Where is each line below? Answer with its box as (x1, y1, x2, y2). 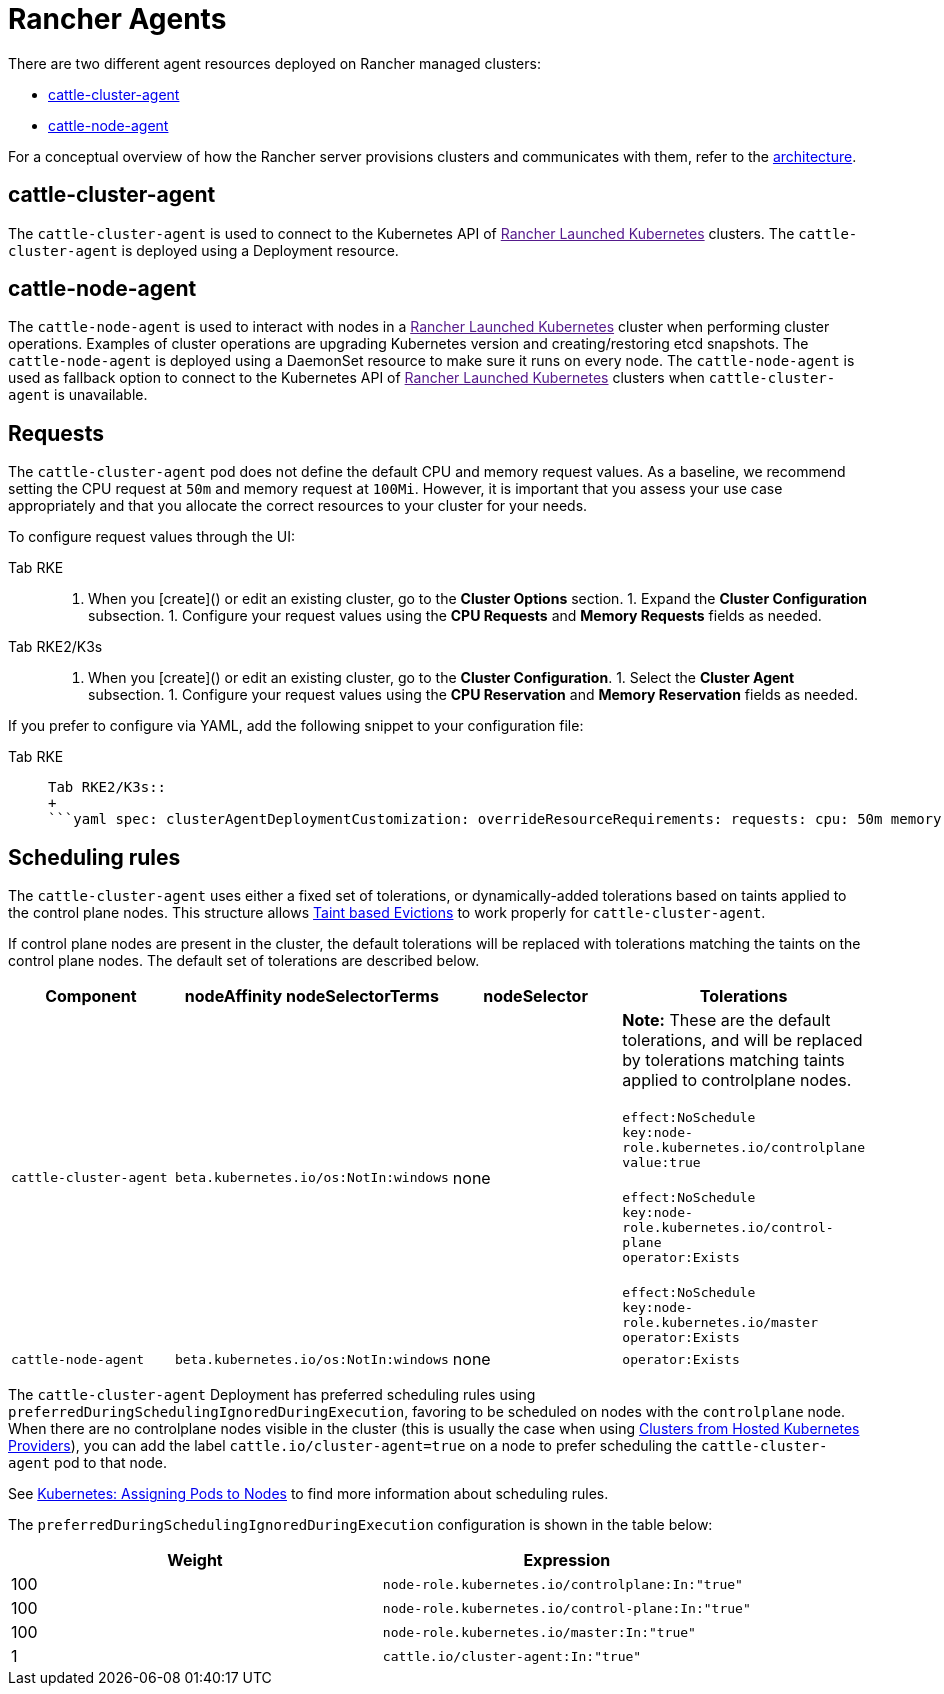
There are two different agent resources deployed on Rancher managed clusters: (8, 54, 541, 72)
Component (45, 986, 137, 1007)
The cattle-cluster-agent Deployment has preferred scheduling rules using (8, 1386, 536, 1404)
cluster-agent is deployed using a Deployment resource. (8, 241, 399, 259)
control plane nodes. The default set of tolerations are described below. (8, 952, 480, 970)
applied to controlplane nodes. (622, 1070, 852, 1091)
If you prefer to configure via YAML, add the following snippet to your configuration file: (8, 717, 584, 735)
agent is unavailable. (8, 386, 148, 404)
